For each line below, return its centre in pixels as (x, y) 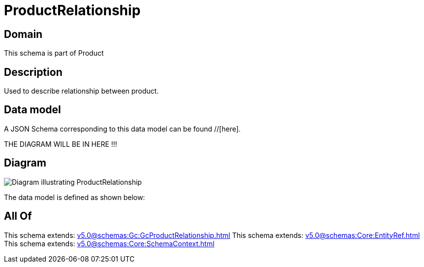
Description (33, 72)
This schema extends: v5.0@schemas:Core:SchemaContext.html (109, 243)
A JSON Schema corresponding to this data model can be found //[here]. (122, 129)
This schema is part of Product (54, 53)
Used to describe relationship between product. (82, 91)
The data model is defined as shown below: (75, 197)
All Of (18, 216)
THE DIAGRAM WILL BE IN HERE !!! (61, 144)
